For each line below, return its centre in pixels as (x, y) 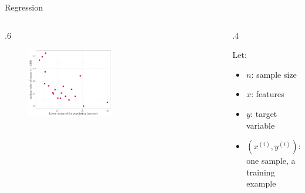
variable (261, 125)
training (261, 172)
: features (268, 94)
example (261, 183)
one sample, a (271, 161)
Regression (24, 7)
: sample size (274, 74)
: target (264, 113)
